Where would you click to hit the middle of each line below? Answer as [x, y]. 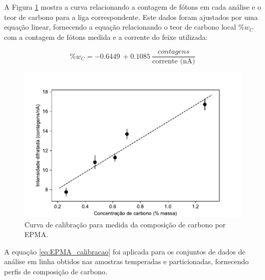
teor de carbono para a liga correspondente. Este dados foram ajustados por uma [131, 17]
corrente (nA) [174, 62]
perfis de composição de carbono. [56, 272]
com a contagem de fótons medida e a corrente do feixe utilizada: [106, 37]
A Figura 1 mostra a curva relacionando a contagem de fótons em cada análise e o [133, 7]
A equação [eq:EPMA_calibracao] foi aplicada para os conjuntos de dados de [125, 251]
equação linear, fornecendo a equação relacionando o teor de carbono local [120, 27]
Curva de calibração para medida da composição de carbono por [125, 224]
